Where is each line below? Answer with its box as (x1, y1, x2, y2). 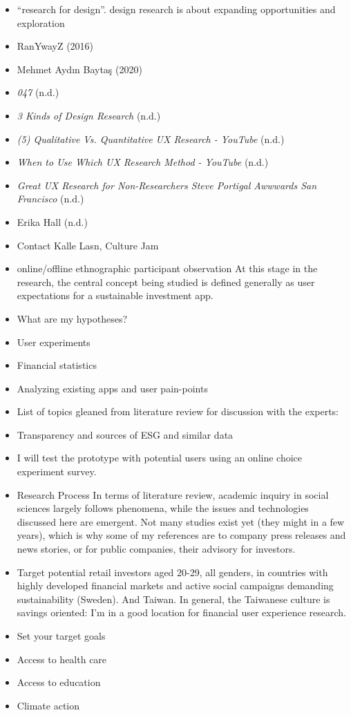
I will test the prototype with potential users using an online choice (17, 450, 303, 465)
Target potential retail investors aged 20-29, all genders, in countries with (17, 564, 328, 579)
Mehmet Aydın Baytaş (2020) (17, 61, 142, 76)
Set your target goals (17, 629, 106, 642)
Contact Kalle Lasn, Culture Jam (17, 238, 159, 252)
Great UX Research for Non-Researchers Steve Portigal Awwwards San (17, 178, 317, 192)
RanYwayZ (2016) (17, 39, 94, 53)
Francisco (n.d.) (17, 191, 84, 206)
